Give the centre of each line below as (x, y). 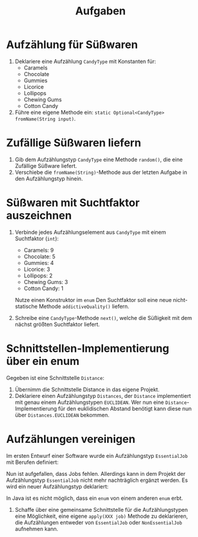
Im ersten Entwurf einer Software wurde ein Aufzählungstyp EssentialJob (97, 455)
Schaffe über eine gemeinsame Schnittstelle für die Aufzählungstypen (101, 509)
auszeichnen (39, 215)
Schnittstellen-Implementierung (88, 348)
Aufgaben (100, 11)
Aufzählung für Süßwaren (72, 45)
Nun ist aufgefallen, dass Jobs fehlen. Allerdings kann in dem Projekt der (96, 473)
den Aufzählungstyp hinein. (49, 179)
